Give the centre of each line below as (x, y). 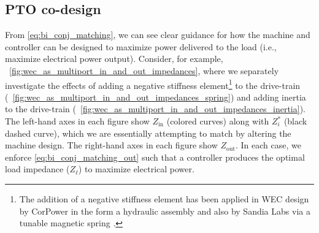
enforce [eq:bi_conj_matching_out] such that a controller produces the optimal (155, 157)
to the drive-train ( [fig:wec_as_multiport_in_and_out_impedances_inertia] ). (155, 109)
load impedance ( (37, 169)
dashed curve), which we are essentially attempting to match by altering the (148, 133)
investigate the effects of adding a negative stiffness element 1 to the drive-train (153, 84)
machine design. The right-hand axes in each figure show (111, 145)
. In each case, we (268, 145)
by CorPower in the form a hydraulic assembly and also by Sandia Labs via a (165, 211)
